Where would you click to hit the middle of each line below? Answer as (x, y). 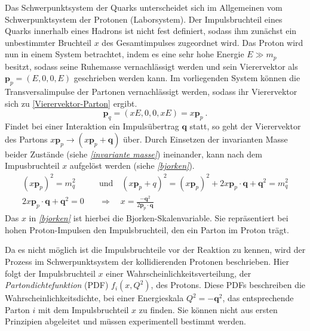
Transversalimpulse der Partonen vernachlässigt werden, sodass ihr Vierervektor (151, 92)
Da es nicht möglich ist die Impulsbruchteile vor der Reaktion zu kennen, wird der (155, 250)
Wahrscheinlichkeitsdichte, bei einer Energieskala (94, 298)
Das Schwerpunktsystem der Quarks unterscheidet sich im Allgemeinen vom (144, 7)
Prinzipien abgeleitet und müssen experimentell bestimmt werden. (125, 321)
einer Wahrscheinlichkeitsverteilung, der (179, 273)
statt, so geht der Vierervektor (245, 126)
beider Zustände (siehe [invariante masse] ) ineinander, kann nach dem (133, 154)
